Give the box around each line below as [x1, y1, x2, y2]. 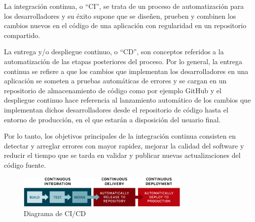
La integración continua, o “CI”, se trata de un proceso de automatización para [4, 1, 244, 11]
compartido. [4, 30, 40, 40]
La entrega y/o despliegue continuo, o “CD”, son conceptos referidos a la [4, 46, 224, 57]
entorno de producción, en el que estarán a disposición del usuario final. [4, 114, 221, 124]
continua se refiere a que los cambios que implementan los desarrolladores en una [4, 66, 249, 76]
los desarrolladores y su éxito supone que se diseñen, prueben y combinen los [4, 10, 236, 21]
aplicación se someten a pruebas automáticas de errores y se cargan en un [4, 75, 227, 86]
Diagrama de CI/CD [24, 208, 86, 219]
